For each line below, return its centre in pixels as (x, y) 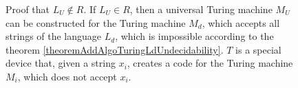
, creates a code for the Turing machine (210, 63)
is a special (258, 49)
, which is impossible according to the (194, 36)
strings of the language (54, 36)
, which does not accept (67, 76)
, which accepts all (241, 22)
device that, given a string (61, 63)
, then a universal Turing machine (201, 9)
